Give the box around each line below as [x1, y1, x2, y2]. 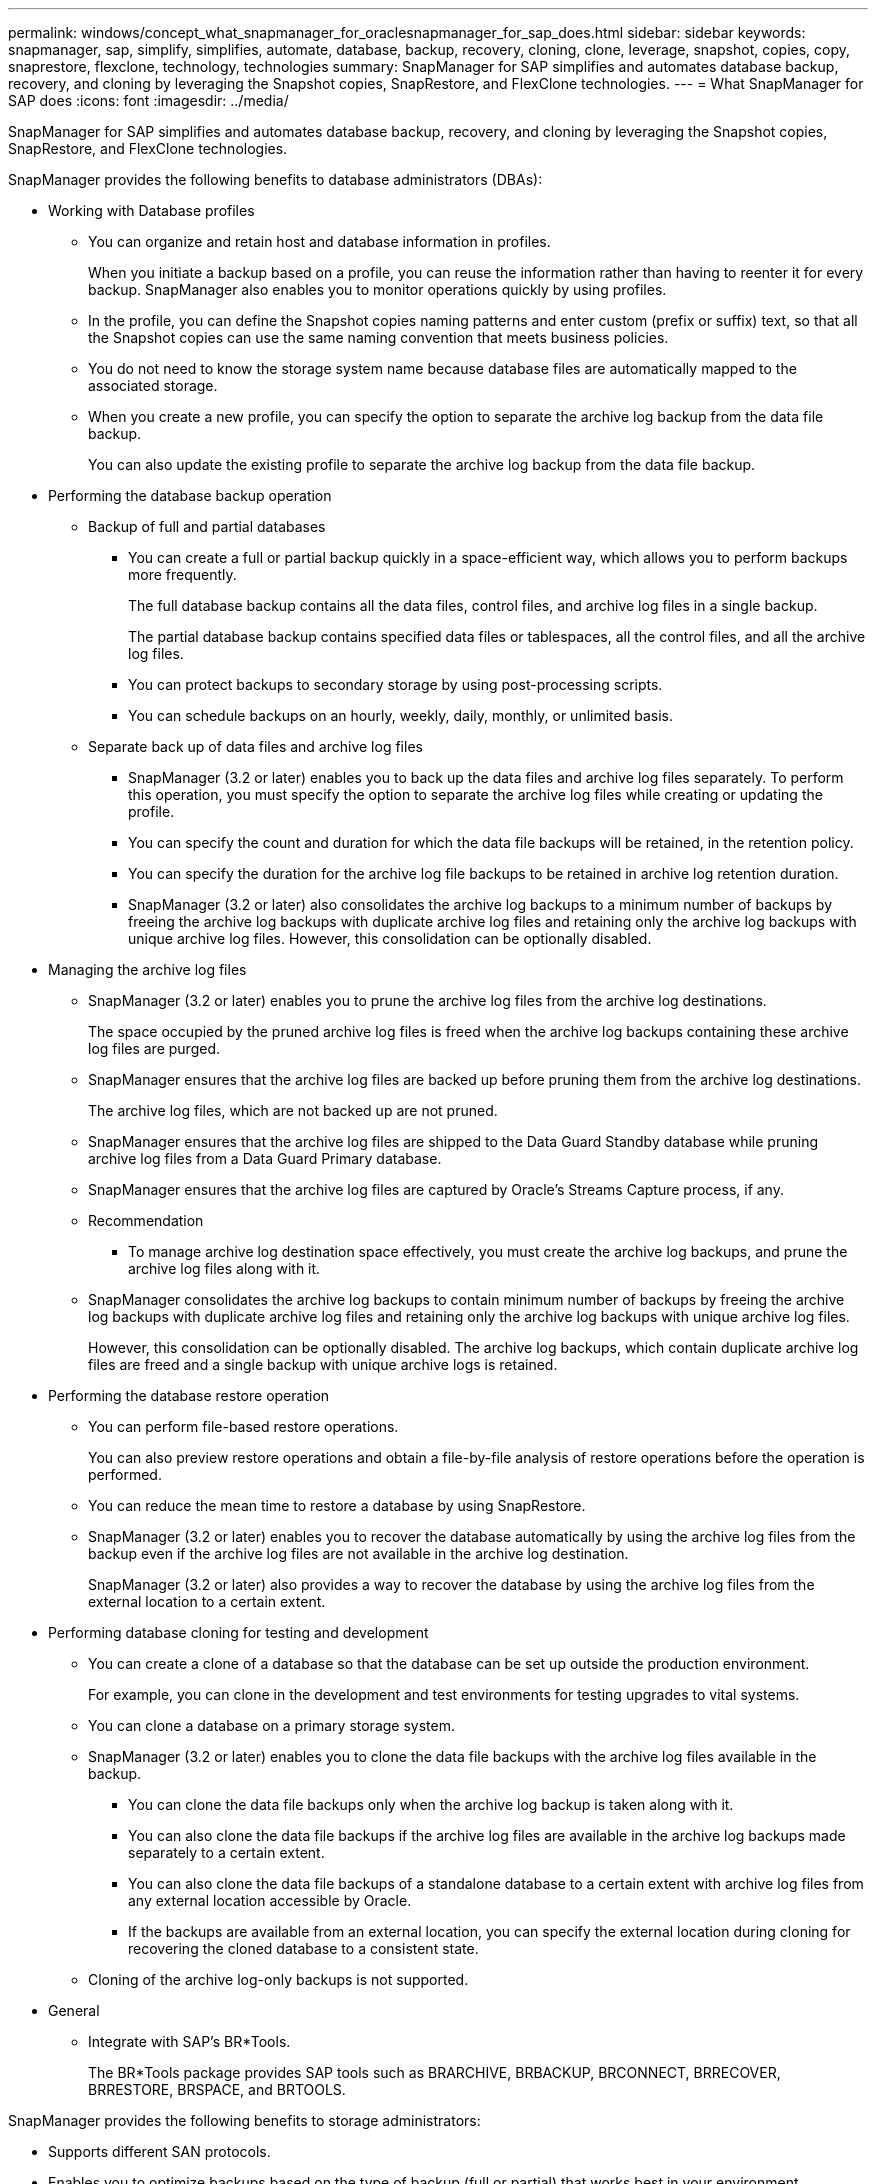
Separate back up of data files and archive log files [88, 738, 423, 755]
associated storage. [88, 377, 218, 394]
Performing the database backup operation [48, 487, 332, 504]
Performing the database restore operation [48, 1387, 330, 1404]
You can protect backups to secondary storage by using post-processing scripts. [128, 676, 663, 693]
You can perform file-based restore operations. [88, 1418, 399, 1435]
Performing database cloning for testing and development [48, 1624, 429, 1641]
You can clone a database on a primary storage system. [88, 1717, 455, 1734]
